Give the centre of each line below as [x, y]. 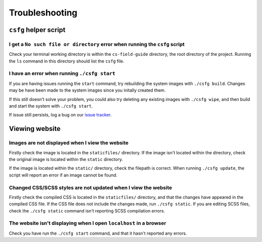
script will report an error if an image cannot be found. [63, 175]
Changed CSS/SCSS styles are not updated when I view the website [90, 188]
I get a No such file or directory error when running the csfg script [97, 44]
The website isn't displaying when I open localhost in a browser [88, 223]
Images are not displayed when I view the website [69, 143]
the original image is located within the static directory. [66, 159]
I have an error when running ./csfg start [62, 74]
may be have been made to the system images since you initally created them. [87, 90]
